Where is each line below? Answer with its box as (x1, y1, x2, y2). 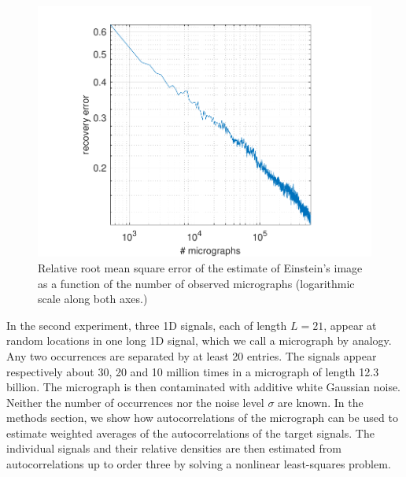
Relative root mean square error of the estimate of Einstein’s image (38, 259, 363, 275)
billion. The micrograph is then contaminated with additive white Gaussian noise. (6, 379, 401, 395)
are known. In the (278, 394, 364, 410)
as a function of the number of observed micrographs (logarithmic (38, 275, 355, 291)
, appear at (323, 316, 377, 333)
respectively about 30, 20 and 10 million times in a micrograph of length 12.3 (6, 363, 379, 379)
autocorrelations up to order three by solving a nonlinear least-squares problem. (6, 456, 391, 472)
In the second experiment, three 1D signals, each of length (6, 316, 287, 333)
